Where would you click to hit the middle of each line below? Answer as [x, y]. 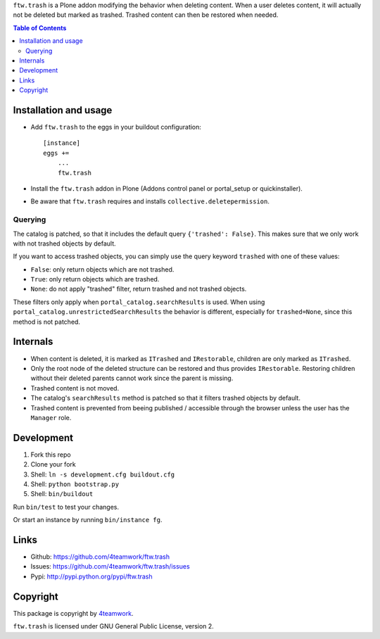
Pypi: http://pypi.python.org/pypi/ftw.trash [91, 576]
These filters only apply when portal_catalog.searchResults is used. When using [139, 302]
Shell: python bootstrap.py [75, 484]
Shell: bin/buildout [62, 494]
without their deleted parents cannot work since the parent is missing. [132, 378]
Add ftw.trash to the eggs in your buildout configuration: [116, 127]
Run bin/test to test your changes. [66, 507]
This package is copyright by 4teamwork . [73, 613]
